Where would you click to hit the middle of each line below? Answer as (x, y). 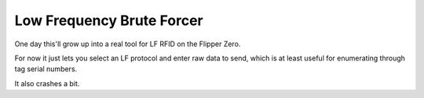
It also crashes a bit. (47, 83)
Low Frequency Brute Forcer (109, 20)
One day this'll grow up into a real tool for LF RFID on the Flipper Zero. (128, 44)
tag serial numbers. (46, 69)
